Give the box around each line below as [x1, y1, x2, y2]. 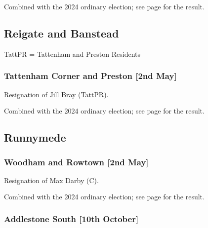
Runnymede [4, 130, 66, 145]
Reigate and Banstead [4, 25, 119, 40]
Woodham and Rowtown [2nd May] [4, 155, 149, 168]
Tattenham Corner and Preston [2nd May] [4, 70, 177, 82]
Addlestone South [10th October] [4, 212, 139, 225]
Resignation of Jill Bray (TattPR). [4, 89, 109, 99]
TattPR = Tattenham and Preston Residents [4, 48, 140, 59]
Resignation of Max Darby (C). [4, 175, 99, 185]
